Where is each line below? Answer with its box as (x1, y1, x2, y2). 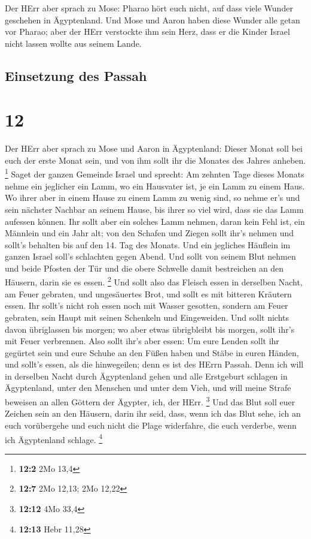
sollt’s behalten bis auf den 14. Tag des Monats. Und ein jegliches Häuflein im (5, 238, 291, 251)
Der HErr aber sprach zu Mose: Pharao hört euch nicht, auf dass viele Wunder (5, 2, 293, 14)
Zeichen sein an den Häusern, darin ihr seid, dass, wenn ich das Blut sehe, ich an (5, 407, 301, 420)
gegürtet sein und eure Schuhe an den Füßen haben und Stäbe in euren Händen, (5, 346, 299, 359)
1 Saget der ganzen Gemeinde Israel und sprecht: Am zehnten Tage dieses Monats (5, 166, 304, 180)
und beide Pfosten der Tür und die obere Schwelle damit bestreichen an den (5, 261, 284, 274)
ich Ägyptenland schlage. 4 (5, 431, 103, 445)
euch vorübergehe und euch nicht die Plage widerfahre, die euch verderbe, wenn (5, 418, 297, 431)
